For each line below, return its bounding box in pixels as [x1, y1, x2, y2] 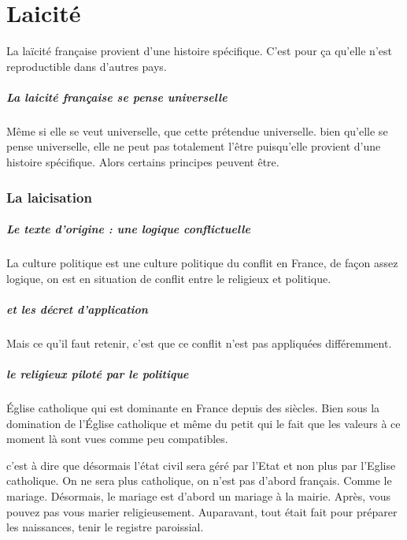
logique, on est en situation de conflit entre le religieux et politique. [6, 270, 331, 286]
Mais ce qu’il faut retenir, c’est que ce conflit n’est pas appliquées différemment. [6, 334, 392, 351]
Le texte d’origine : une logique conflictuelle [6, 221, 250, 237]
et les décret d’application [6, 300, 148, 317]
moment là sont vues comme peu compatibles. [6, 430, 228, 447]
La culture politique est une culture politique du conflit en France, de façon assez [6, 255, 398, 271]
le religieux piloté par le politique [6, 366, 189, 382]
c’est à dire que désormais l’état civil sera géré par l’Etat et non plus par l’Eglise [6, 456, 396, 473]
